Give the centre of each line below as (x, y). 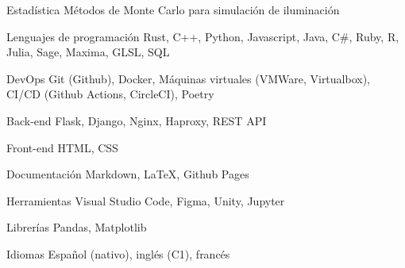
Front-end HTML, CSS (62, 147)
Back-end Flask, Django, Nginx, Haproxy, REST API (137, 120)
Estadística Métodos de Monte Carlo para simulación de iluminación (173, 10)
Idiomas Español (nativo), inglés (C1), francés (118, 253)
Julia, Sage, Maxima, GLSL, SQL (88, 52)
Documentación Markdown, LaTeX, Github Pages (128, 174)
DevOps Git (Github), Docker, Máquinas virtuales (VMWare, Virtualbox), (189, 78)
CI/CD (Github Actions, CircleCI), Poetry (110, 94)
